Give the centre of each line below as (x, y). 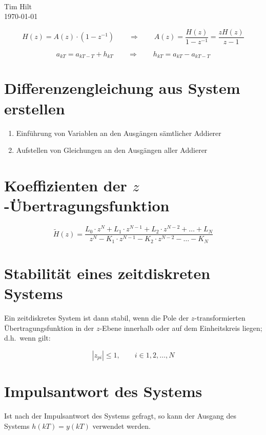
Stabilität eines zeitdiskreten (107, 273)
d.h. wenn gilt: (27, 338)
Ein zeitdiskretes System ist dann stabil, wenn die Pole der (97, 318)
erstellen (35, 108)
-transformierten (220, 318)
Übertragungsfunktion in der (49, 328)
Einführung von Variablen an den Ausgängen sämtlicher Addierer (119, 133)
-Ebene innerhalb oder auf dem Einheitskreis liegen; (181, 328)
